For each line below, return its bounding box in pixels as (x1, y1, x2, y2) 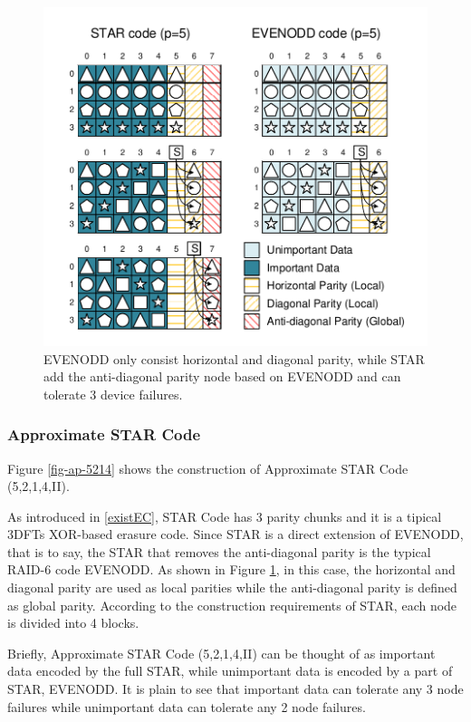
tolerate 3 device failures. (43, 384, 183, 403)
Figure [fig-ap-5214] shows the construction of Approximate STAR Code (7, 458, 409, 477)
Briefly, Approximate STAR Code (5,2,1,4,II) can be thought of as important (7, 643, 436, 662)
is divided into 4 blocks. (7, 613, 139, 632)
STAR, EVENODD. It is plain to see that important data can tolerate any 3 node (7, 679, 464, 698)
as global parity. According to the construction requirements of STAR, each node (7, 595, 457, 614)
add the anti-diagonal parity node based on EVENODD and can (43, 367, 401, 386)
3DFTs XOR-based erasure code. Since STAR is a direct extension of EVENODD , (7, 525, 464, 544)
